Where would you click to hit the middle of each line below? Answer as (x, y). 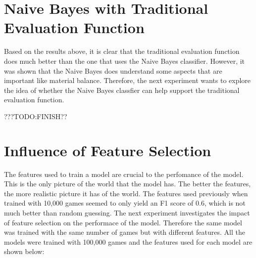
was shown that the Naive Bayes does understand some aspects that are (113, 70)
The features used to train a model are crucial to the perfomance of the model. (124, 174)
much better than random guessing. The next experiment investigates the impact (127, 212)
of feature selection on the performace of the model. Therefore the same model (123, 222)
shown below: (24, 251)
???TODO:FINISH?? (36, 116)
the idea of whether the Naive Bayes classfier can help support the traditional (122, 90)
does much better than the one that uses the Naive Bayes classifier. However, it (125, 61)
